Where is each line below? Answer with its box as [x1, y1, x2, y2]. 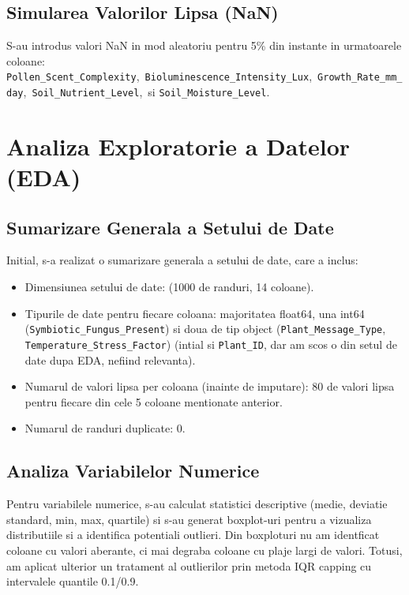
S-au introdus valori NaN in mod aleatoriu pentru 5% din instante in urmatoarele [6, 37, 402, 54]
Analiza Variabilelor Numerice [6, 458, 260, 483]
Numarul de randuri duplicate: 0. [24, 420, 186, 436]
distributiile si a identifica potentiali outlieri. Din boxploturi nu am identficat [6, 526, 380, 543]
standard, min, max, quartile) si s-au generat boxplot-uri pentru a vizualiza [6, 511, 372, 527]
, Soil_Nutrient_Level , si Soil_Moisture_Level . [23, 84, 270, 100]
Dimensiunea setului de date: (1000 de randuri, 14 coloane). [24, 279, 314, 295]
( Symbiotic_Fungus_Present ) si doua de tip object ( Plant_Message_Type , [24, 320, 386, 337]
